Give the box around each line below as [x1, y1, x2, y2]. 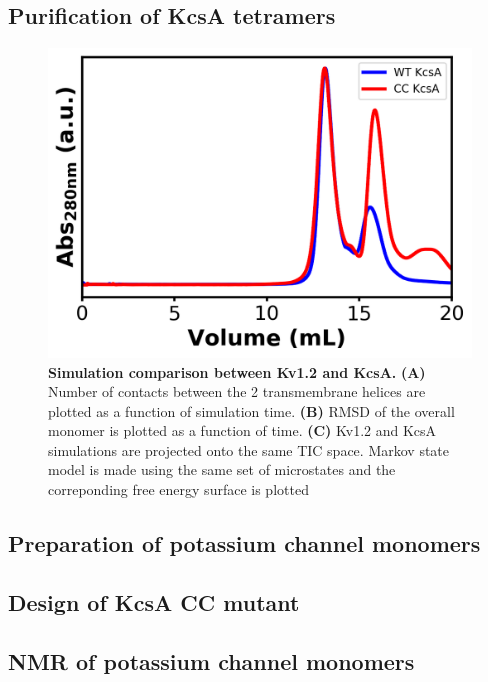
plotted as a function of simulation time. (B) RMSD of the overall [48, 400, 455, 421]
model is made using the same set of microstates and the [48, 459, 396, 480]
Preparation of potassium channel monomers [8, 528, 481, 559]
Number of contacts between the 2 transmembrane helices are [48, 381, 426, 402]
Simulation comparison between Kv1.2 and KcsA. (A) [48, 361, 426, 382]
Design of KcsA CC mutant [8, 586, 300, 617]
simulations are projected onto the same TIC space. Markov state [48, 439, 450, 460]
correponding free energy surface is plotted [48, 479, 309, 500]
